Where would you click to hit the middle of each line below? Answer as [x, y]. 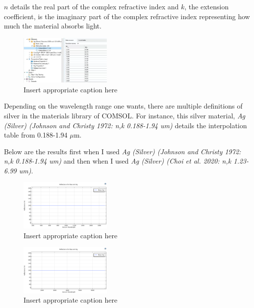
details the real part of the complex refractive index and [95, 6]
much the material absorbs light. [53, 26]
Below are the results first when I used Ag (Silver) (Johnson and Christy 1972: [123, 151]
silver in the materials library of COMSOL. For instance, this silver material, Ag [125, 115]
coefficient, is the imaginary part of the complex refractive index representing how [127, 16]
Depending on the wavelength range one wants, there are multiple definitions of [123, 106]
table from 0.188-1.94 [36, 135]
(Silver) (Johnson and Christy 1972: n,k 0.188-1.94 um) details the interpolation [126, 125]
